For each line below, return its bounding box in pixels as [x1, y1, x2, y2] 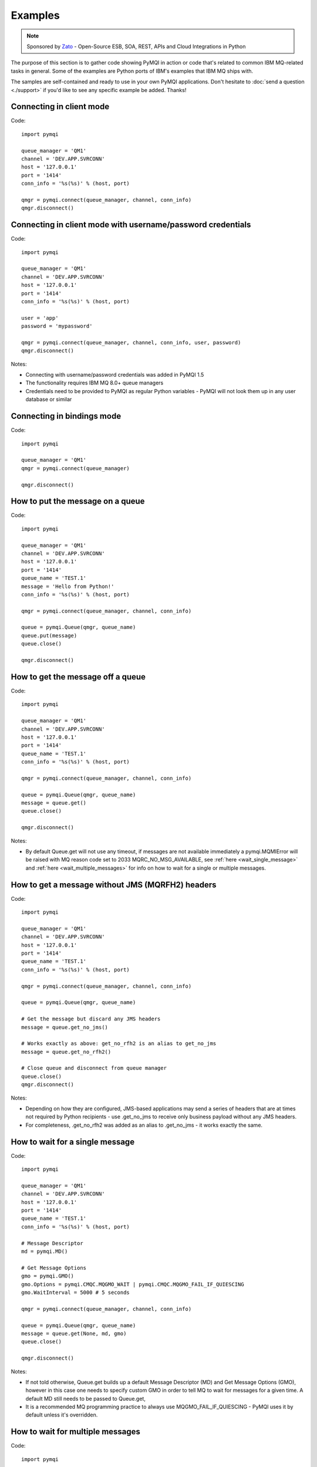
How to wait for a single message [11, 1137, 135, 1147]
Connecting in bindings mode [11, 411, 122, 421]
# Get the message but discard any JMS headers [21, 1016, 161, 1022]
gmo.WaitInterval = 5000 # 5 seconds [21, 1289, 130, 1296]
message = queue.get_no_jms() [21, 1024, 109, 1030]
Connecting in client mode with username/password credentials [11, 220, 251, 230]
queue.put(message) [21, 632, 77, 639]
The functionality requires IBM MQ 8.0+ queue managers [25, 379, 164, 387]
